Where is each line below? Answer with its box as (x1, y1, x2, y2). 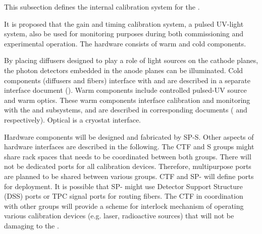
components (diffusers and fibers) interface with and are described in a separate (4, 75, 250, 85)
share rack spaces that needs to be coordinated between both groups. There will (4, 151, 251, 161)
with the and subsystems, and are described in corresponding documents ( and (4, 104, 247, 115)
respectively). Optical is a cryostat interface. (4, 114, 141, 125)
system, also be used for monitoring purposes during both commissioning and (4, 28, 244, 39)
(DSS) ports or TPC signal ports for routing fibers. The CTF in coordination (4, 191, 243, 201)
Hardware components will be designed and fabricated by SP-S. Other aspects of (4, 131, 254, 142)
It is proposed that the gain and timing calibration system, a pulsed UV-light (4, 18, 244, 29)
